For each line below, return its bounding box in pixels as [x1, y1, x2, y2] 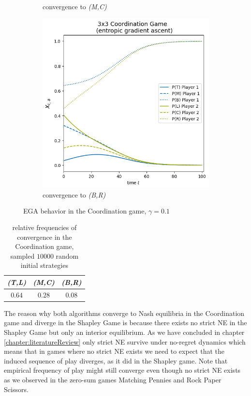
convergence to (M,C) [43, 1, 107, 11]
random [56, 250, 79, 261]
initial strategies [20, 260, 68, 270]
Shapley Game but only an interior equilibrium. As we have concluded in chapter [4, 327, 245, 337]
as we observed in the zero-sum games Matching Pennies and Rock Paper [4, 375, 221, 385]
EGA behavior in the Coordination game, [23, 206, 147, 216]
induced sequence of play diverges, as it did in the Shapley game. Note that [4, 355, 228, 365]
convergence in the [17, 231, 72, 242]
